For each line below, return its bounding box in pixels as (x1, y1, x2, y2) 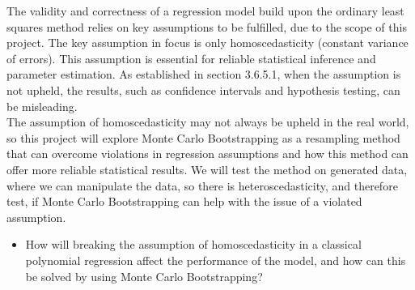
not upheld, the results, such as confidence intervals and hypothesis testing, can (6, 81, 400, 98)
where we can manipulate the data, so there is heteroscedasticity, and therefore (6, 177, 398, 194)
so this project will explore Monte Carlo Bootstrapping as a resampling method (6, 129, 400, 146)
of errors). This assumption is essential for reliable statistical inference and (6, 49, 376, 66)
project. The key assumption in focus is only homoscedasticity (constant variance (6, 34, 409, 51)
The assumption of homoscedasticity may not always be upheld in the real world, (6, 113, 409, 130)
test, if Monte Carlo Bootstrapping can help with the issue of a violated (6, 193, 362, 210)
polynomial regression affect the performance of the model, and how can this (25, 251, 406, 268)
